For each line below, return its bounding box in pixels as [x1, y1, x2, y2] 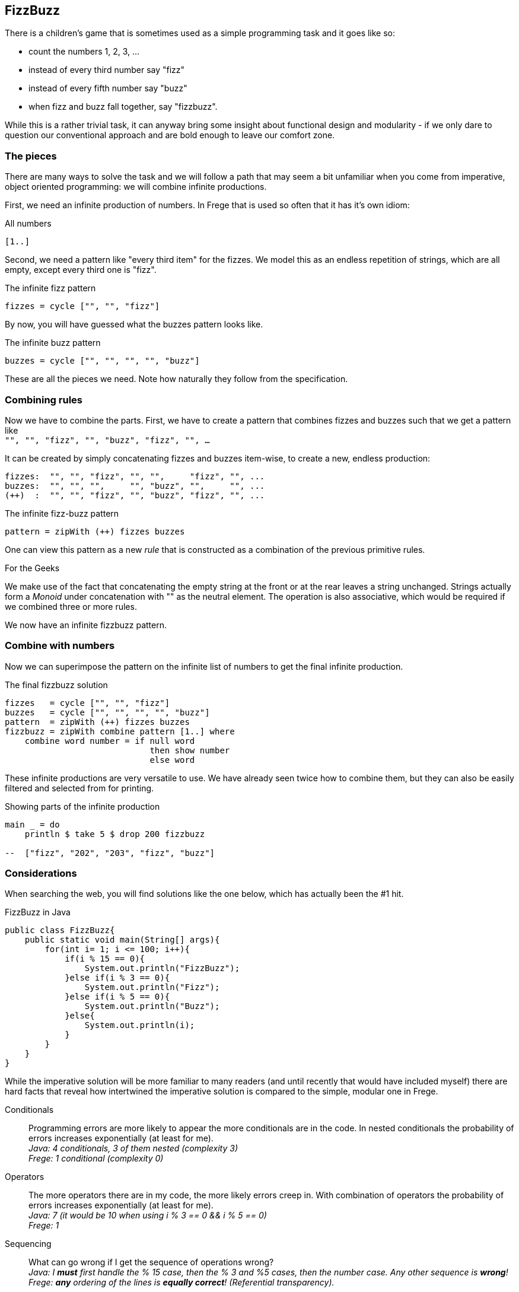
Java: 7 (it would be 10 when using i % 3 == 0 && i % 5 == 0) [28, 1210, 267, 1221]
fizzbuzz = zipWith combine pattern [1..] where [5, 726, 235, 736]
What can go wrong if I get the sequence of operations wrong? [28, 1257, 274, 1268]
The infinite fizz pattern [5, 283, 96, 294]
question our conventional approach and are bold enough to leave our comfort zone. [5, 130, 335, 141]
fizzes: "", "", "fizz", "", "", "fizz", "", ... [5, 471, 265, 481]
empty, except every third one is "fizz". [5, 265, 157, 275]
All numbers [5, 218, 52, 229]
